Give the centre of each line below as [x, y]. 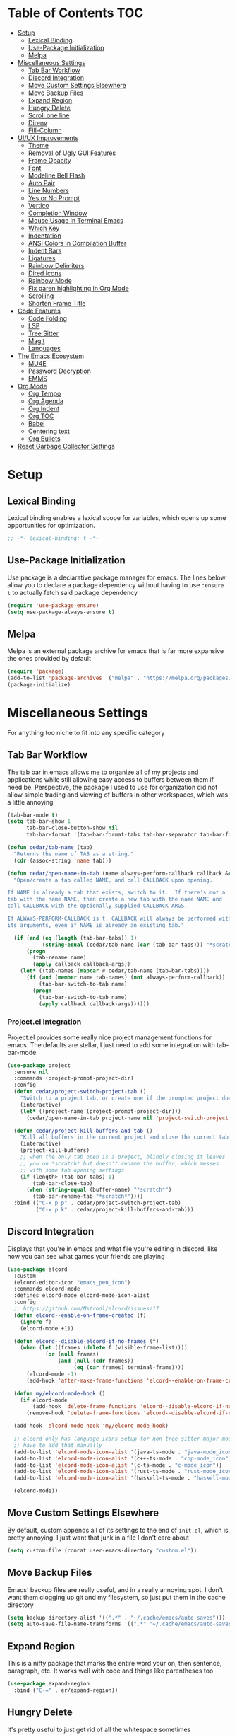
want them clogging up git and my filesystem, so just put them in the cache [116, 1597]
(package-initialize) [39, 684]
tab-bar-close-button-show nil [72, 828]
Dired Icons [45, 273]
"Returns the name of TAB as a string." [74, 854]
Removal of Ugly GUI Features [72, 153]
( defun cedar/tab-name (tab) [50, 848]
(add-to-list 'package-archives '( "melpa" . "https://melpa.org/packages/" [121, 678]
